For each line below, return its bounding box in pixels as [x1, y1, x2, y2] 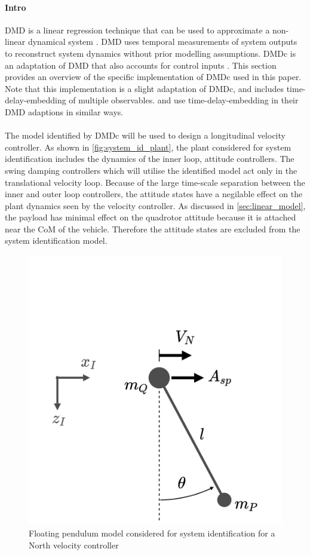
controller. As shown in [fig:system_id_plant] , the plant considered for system [5, 140, 291, 153]
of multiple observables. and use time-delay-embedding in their [69, 94, 299, 106]
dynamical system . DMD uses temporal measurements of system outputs [27, 35, 297, 48]
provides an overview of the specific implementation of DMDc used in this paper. [5, 70, 302, 83]
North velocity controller [29, 538, 119, 551]
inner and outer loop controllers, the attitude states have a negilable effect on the [5, 188, 303, 200]
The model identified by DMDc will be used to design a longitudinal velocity [5, 129, 286, 142]
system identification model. [5, 234, 108, 247]
